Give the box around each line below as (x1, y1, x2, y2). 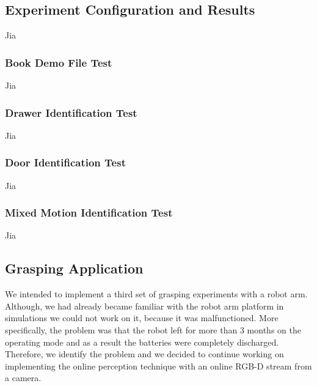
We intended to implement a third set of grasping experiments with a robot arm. (5, 288, 308, 300)
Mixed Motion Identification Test (5, 205, 173, 220)
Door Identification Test (5, 155, 126, 170)
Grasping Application (5, 259, 144, 278)
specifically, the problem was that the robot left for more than (5, 324, 238, 336)
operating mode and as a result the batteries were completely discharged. (5, 335, 279, 348)
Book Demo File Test (5, 54, 112, 70)
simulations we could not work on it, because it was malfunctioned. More (5, 311, 279, 324)
